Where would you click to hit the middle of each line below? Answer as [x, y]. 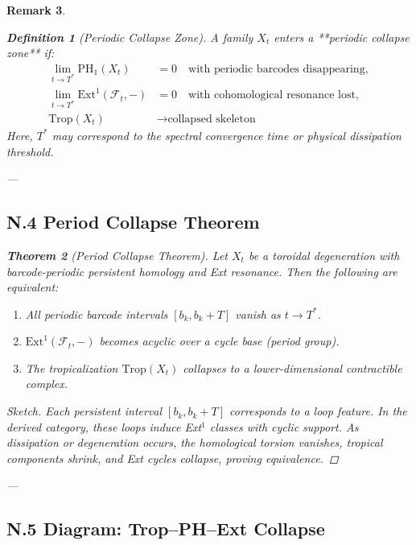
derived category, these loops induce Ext [104, 426]
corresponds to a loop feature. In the [318, 411]
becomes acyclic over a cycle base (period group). [219, 341]
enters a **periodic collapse [342, 37]
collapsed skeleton [212, 119]
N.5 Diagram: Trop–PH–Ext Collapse [166, 528]
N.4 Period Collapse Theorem [133, 222]
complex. [47, 384]
